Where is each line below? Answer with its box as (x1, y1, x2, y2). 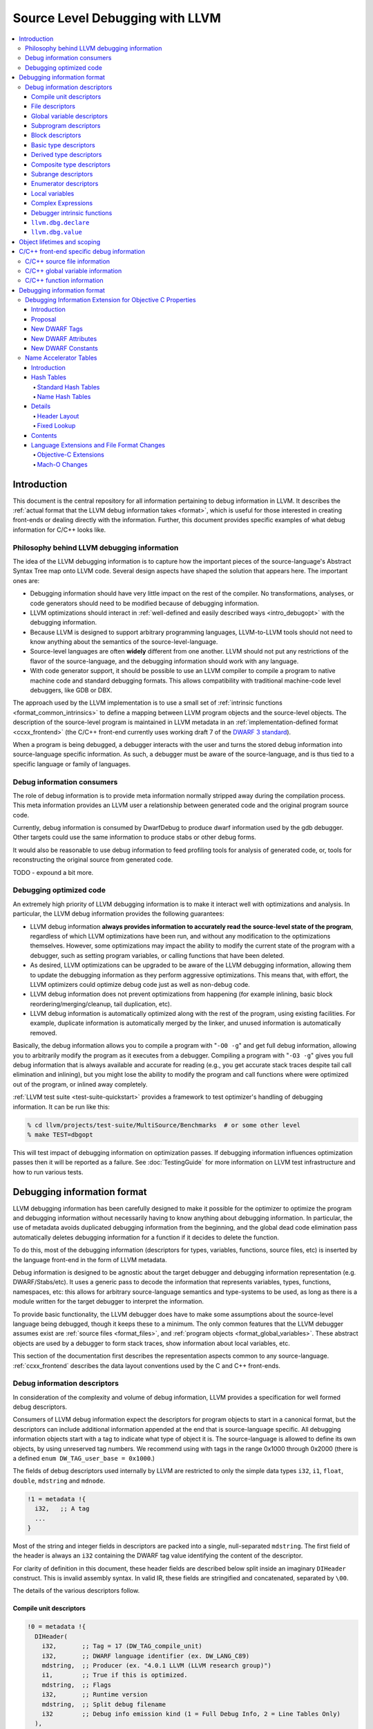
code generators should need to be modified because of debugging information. (30, 599, 259, 607)
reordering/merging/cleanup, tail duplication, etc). (30, 999, 172, 1008)
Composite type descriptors (31, 160, 111, 169)
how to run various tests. (12, 1167, 84, 1176)
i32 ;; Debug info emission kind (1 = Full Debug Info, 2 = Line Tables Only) (41, 1710, 341, 1718)
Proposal (31, 315, 57, 323)
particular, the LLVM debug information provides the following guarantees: (12, 909, 224, 918)
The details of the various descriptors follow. (12, 1587, 140, 1595)
